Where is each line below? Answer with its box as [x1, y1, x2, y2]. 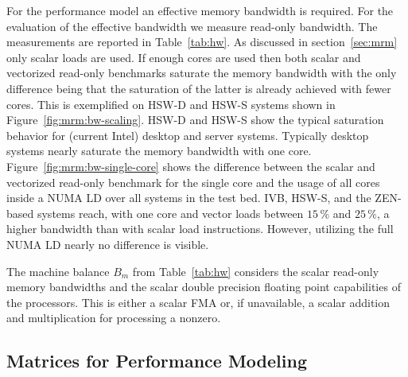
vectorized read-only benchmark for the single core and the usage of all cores [6, 173, 380, 190]
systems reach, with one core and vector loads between [37, 204, 304, 221]
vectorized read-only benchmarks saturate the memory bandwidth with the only [6, 64, 397, 81]
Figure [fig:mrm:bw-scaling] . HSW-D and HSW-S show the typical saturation [6, 111, 384, 128]
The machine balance [6, 262, 110, 279]
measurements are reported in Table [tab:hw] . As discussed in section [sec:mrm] [6, 33, 398, 50]
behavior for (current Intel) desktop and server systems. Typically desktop [6, 126, 369, 143]
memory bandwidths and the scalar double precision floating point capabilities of [6, 278, 401, 295]
